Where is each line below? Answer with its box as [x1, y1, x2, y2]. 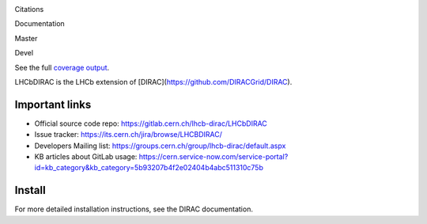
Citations [14, 5, 44, 13]
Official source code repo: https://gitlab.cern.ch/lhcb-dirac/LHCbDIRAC [34, 119, 268, 128]
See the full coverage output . [14, 63, 110, 72]
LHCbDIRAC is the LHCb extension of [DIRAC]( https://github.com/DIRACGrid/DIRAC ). [14, 77, 293, 86]
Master [14, 33, 38, 43]
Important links [14, 97, 92, 111]
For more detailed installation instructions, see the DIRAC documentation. [14, 204, 253, 214]
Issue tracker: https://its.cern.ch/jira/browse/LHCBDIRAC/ [34, 130, 223, 139]
